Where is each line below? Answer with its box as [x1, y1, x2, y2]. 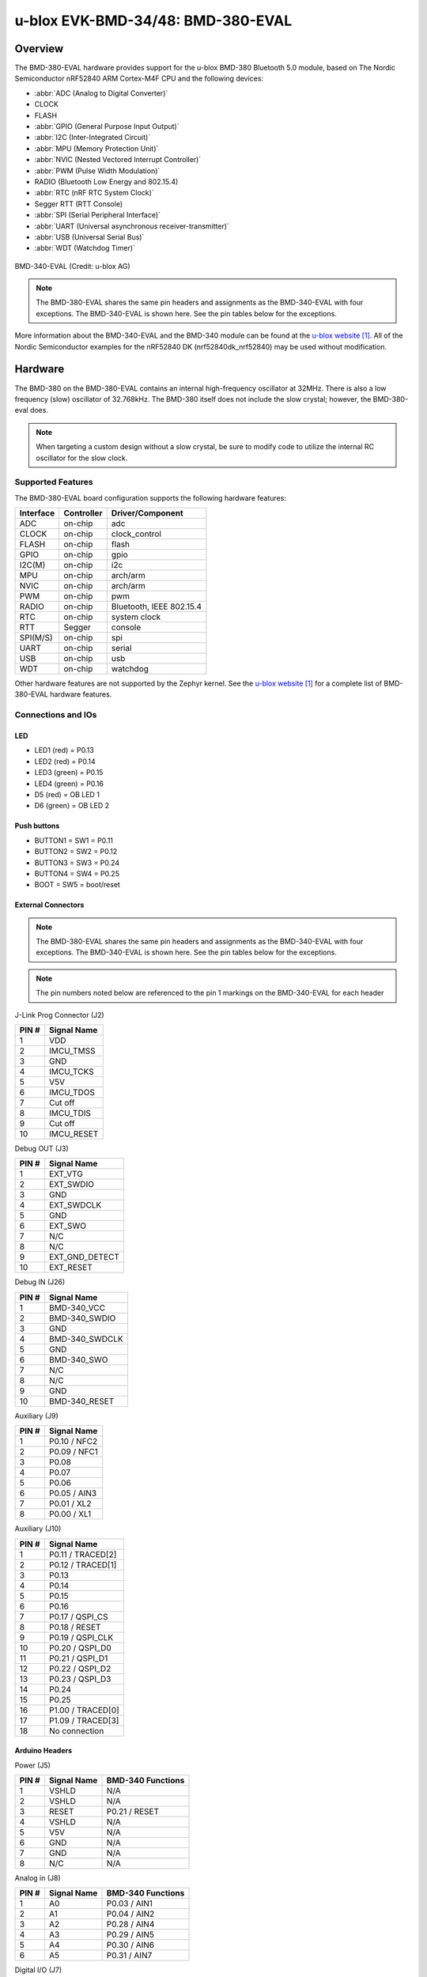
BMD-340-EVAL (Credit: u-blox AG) [14, 261, 130, 270]
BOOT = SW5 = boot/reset [34, 880, 120, 890]
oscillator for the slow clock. [36, 453, 128, 463]
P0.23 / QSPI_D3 [48, 1673, 111, 1684]
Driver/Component [111, 508, 183, 519]
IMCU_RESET [48, 1128, 99, 1140]
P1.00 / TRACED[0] [48, 1704, 120, 1715]
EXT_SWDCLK [48, 1200, 102, 1211]
